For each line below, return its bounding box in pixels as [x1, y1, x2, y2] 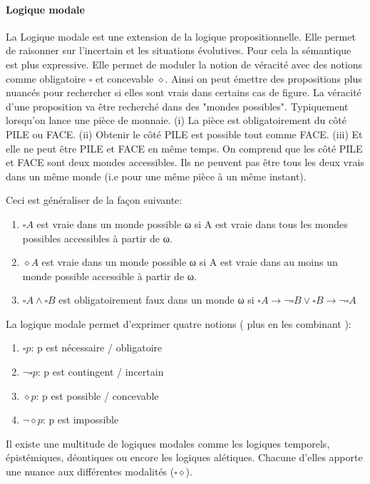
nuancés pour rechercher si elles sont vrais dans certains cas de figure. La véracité [6, 85, 361, 100]
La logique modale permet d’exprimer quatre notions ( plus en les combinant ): [6, 316, 351, 331]
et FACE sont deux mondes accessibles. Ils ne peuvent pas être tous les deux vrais [6, 155, 364, 170]
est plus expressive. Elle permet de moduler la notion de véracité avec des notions [6, 56, 363, 71]
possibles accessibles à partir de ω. [22, 230, 173, 245]
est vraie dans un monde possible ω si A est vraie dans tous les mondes [36, 216, 348, 231]
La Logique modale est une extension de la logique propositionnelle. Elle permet [6, 29, 356, 43]
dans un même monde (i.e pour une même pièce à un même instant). [6, 168, 307, 183]
